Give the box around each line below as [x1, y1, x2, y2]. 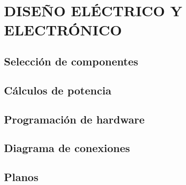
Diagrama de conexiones [4, 140, 130, 155]
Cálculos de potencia [4, 82, 112, 97]
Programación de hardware [4, 111, 145, 126]
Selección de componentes [4, 53, 138, 68]
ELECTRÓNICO [4, 20, 122, 40]
